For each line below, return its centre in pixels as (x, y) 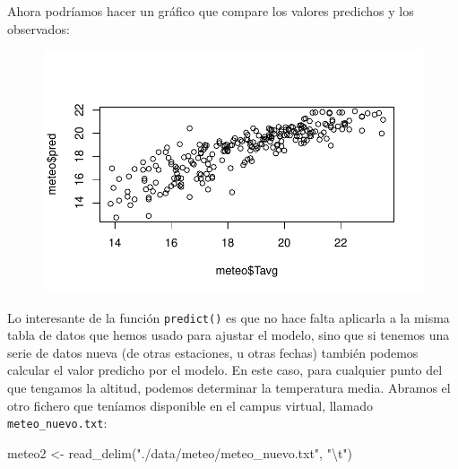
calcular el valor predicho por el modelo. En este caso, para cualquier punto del (225, 370)
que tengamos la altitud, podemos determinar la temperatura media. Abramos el (229, 388)
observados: (39, 28)
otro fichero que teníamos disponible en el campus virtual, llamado (190, 405)
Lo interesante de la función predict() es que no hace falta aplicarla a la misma (229, 317)
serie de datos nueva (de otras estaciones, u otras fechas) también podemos (213, 352)
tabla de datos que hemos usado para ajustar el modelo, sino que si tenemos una (229, 335)
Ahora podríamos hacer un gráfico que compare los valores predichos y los (211, 11)
